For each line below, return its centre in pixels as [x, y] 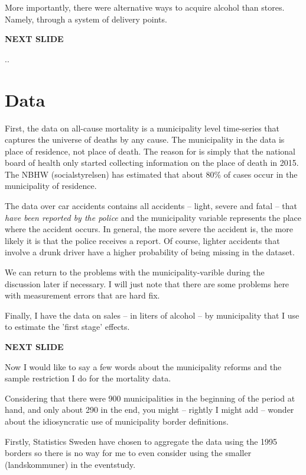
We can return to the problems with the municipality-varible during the [135, 272]
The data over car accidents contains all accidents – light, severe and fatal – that [151, 206]
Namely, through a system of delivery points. [86, 19]
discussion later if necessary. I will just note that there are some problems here [147, 283]
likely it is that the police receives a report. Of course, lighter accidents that [142, 240]
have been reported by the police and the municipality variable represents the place [153, 217]
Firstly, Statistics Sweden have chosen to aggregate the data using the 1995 [141, 441]
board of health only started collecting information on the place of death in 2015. [152, 163]
